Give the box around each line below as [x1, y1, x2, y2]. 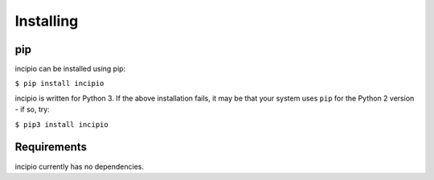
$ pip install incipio [14, 79, 104, 88]
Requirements [14, 141, 88, 154]
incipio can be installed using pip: [14, 64, 126, 74]
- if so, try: [14, 104, 50, 114]
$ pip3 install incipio [14, 120, 108, 129]
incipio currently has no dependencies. [14, 162, 145, 171]
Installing [14, 12, 79, 30]
